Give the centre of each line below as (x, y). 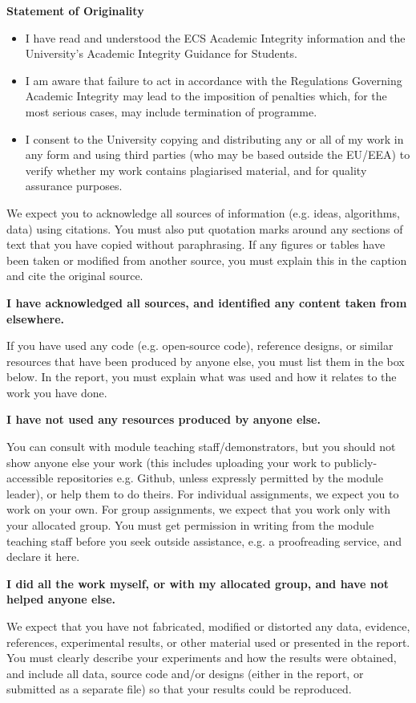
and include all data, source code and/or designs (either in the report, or (185, 673)
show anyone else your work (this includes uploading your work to (169, 462)
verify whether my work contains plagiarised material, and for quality (196, 170)
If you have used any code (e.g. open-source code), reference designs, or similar (200, 345)
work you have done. (57, 392)
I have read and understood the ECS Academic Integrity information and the (215, 37)
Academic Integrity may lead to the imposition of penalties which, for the (206, 96)
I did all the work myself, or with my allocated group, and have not (198, 583)
